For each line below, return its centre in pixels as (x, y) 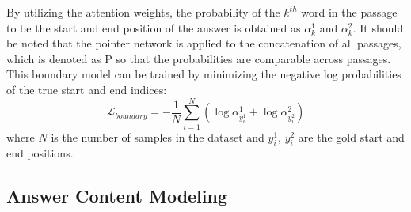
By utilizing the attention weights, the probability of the (143, 12)
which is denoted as (54, 58)
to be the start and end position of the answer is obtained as (154, 27)
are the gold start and (351, 136)
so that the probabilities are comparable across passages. (253, 58)
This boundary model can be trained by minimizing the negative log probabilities (204, 74)
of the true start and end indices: (87, 89)
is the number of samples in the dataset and (158, 136)
